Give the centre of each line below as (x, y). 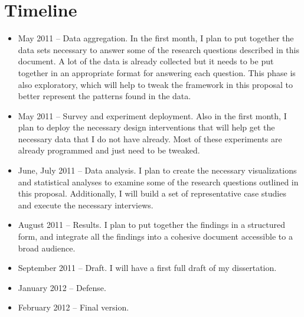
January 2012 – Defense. (62, 287)
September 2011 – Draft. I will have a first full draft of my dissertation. (147, 268)
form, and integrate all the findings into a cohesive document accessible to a (155, 236)
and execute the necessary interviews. (86, 205)
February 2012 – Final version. (73, 307)
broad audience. (47, 248)
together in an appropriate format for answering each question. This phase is (157, 72)
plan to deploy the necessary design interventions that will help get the (146, 127)
